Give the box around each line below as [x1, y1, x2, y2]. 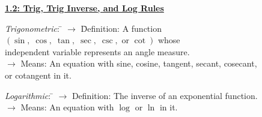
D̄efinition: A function [81, 22, 162, 34]
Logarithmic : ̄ [5, 89, 53, 101]
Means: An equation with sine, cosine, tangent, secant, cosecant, [20, 57, 257, 70]
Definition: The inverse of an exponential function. [72, 89, 258, 101]
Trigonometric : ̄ [5, 22, 62, 34]
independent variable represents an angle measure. [5, 45, 190, 58]
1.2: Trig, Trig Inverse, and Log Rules [5, 2, 164, 14]
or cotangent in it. [5, 68, 72, 81]
